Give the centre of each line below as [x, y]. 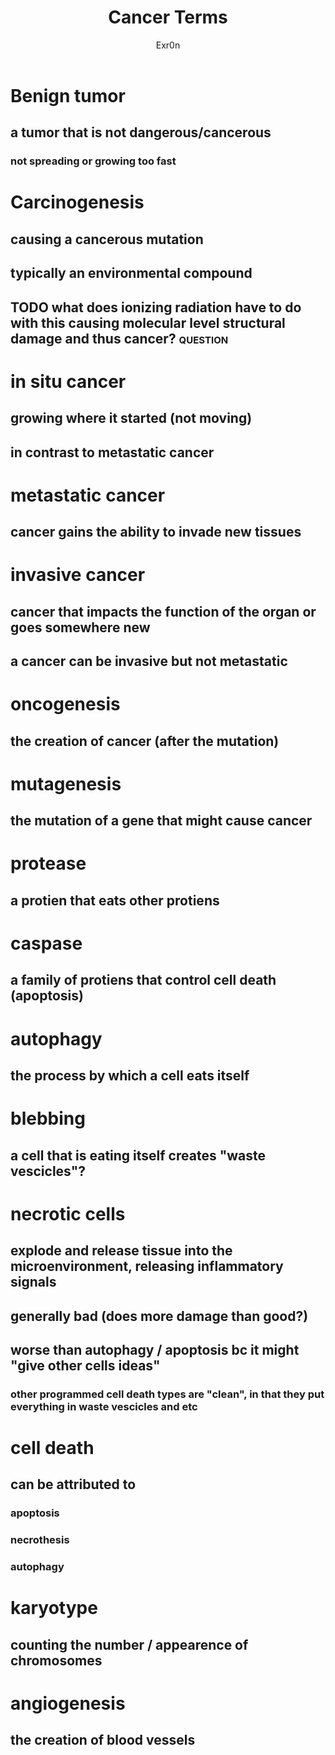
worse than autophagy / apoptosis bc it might [155, 1349]
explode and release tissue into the [121, 1251]
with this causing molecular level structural [148, 322]
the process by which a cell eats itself [130, 1076]
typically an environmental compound [131, 273]
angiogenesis [68, 1703]
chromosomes [56, 1660]
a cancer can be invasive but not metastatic [149, 661]
